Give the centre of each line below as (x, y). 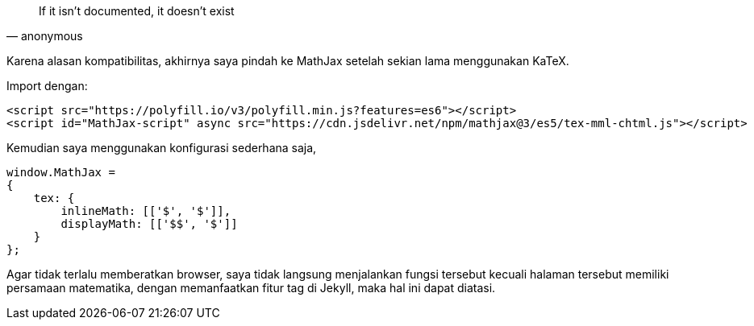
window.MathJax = (61, 172)
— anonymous (45, 36)
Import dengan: (47, 86)
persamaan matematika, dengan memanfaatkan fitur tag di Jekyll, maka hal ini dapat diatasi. (251, 288)
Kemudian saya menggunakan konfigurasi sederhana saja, (162, 148)
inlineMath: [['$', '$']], (146, 211)
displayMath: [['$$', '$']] (149, 224)
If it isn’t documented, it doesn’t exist (137, 11)
